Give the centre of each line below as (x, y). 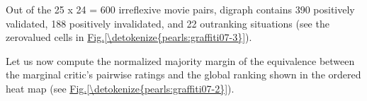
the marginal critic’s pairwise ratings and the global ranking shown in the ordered (183, 75)
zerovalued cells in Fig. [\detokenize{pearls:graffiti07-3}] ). (129, 37)
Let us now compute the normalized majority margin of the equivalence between (180, 60)
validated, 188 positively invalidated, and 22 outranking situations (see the (168, 23)
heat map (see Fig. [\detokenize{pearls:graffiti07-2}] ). (120, 88)
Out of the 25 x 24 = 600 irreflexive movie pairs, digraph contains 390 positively (180, 9)
